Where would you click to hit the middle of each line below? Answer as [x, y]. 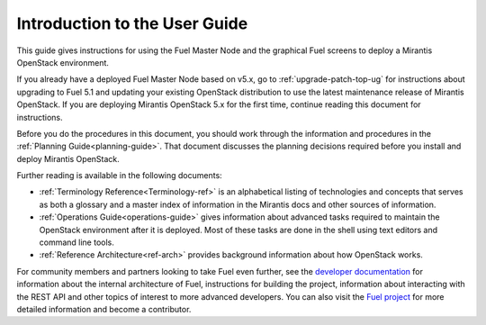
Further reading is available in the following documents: [119, 176]
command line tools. [76, 242]
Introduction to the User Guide [132, 23]
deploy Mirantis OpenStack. [68, 158]
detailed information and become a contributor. [104, 309]
